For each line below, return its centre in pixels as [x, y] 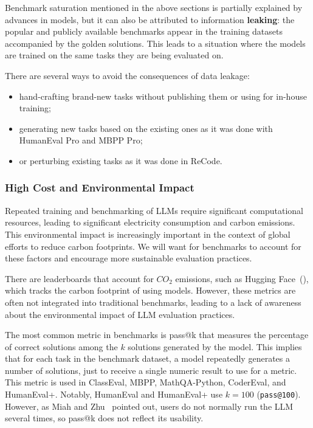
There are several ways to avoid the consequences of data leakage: [127, 75]
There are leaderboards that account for [79, 278]
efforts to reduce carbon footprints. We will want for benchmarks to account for [153, 246]
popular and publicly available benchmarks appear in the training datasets [144, 31]
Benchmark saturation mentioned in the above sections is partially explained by [154, 7]
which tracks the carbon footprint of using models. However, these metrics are [150, 290]
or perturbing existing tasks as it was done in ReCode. [121, 160]
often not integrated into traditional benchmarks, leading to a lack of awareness [153, 302]
